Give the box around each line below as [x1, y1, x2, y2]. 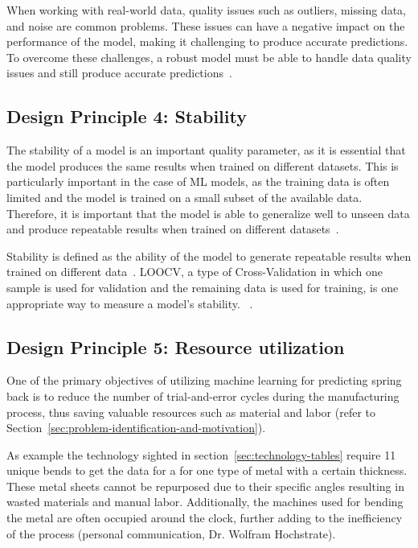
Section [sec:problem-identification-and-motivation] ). [6, 419, 266, 436]
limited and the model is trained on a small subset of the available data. [6, 188, 363, 205]
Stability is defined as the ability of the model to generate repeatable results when [6, 247, 412, 264]
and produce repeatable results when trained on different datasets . [6, 220, 339, 237]
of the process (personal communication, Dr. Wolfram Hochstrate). [6, 525, 336, 542]
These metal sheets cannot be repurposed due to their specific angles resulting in [6, 477, 404, 494]
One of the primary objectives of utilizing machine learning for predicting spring [6, 372, 402, 389]
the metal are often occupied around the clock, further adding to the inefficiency [6, 509, 403, 526]
